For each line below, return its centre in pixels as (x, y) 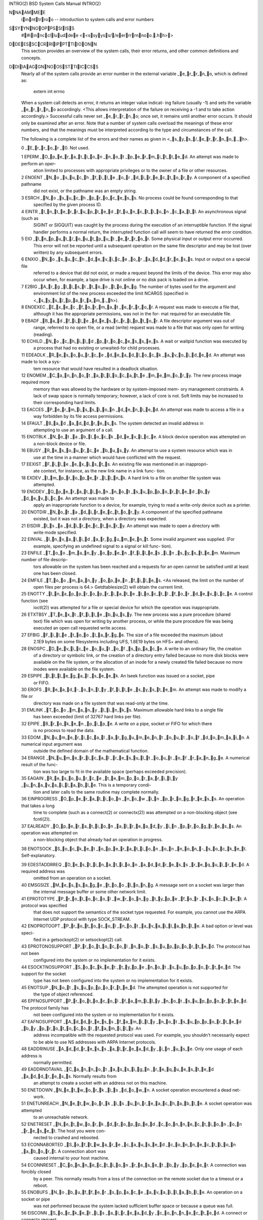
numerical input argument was (52, 744)
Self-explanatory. (38, 855)
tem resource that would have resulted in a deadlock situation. (96, 368)
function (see (35, 601)
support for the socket (44, 974)
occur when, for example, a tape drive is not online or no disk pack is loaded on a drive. (121, 280)
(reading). (43, 334)
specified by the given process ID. (67, 204)
